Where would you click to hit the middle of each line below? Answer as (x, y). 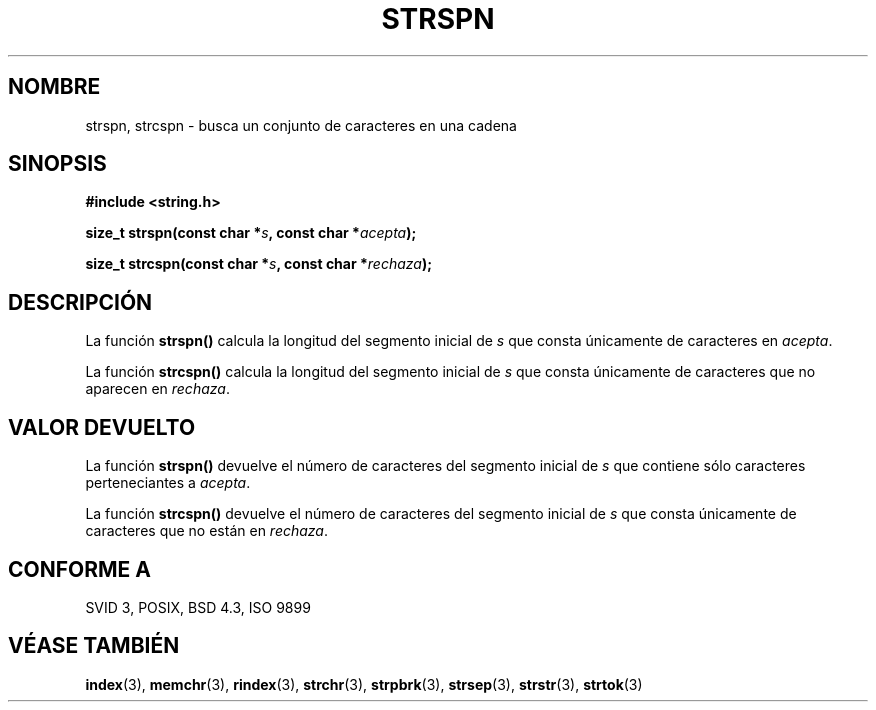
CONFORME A (79, 569)
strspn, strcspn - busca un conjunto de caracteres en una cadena (301, 125)
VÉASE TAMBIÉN (94, 646)
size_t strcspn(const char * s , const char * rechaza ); (258, 264)
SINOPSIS (57, 164)
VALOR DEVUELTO (102, 427)
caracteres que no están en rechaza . (207, 531)
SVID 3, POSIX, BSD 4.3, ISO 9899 (198, 607)
